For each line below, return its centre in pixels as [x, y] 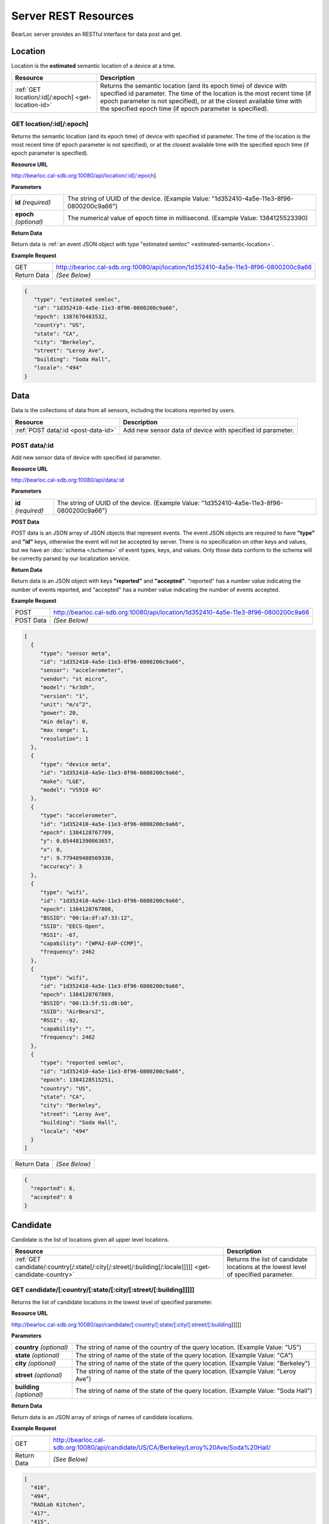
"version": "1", [64, 696]
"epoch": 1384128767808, [77, 909]
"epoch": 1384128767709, [77, 832]
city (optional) [35, 1364]
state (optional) [37, 1355]
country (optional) [41, 1347]
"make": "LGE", [62, 781]
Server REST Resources [73, 16]
